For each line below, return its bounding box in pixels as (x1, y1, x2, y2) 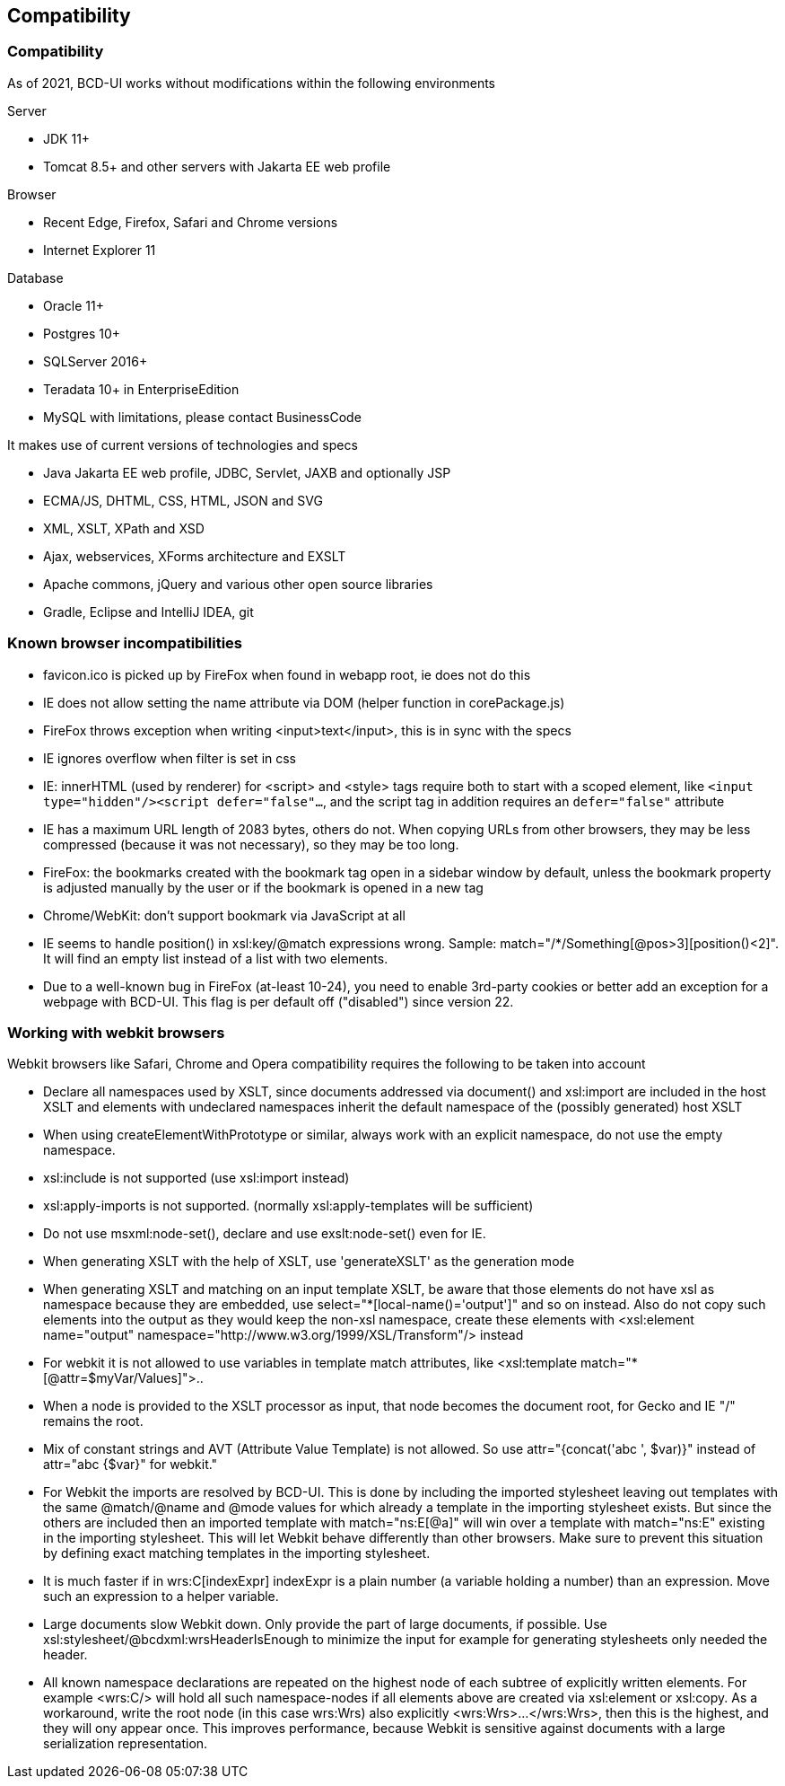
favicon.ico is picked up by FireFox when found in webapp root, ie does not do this (43, 666, 531, 682)
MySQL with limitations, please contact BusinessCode (43, 409, 362, 425)
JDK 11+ (43, 130, 91, 146)
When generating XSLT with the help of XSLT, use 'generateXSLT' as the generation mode (43, 1254, 575, 1270)
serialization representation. (43, 1736, 208, 1752)
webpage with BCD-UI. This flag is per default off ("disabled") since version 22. (43, 993, 514, 1009)
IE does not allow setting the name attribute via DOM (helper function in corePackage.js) (43, 694, 565, 710)
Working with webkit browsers (7, 1023, 225, 1042)
